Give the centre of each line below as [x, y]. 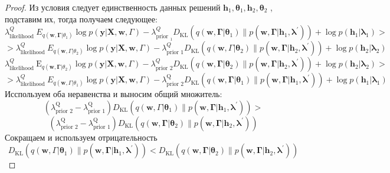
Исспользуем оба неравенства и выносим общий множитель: [114, 94]
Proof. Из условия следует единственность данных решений [113, 7]
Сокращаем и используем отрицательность [81, 137]
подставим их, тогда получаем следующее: [81, 19]
